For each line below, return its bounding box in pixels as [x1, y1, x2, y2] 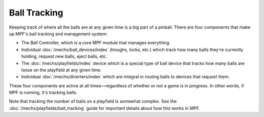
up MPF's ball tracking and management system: [9, 31, 108, 36]
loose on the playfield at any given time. [21, 67, 102, 73]
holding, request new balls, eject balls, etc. [21, 53, 108, 59]
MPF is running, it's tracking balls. [9, 90, 78, 96]
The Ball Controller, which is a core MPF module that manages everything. [21, 40, 171, 46]
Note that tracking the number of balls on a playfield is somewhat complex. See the [9, 99, 177, 104]
